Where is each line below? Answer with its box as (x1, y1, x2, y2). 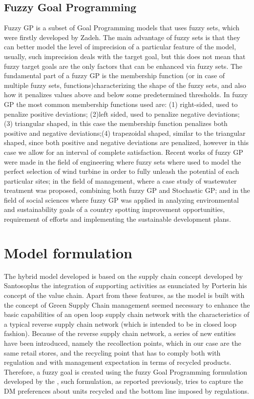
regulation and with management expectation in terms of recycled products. (4, 357, 232, 367)
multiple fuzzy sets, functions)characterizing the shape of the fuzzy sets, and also (4, 80, 246, 90)
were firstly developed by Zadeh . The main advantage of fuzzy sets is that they (4, 32, 240, 42)
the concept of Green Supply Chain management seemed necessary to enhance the (4, 299, 250, 310)
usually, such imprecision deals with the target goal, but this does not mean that (4, 51, 246, 61)
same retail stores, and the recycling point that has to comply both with (4, 347, 221, 357)
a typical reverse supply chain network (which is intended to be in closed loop (4, 318, 237, 329)
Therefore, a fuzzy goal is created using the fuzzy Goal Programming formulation (4, 366, 248, 377)
